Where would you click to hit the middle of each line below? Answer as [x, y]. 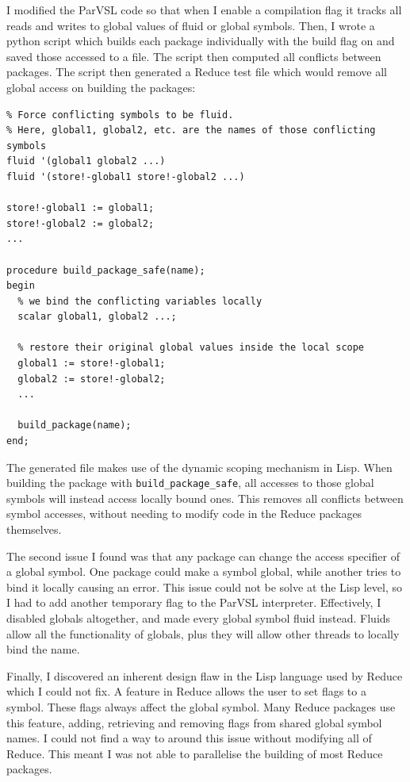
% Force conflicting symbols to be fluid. [120, 115]
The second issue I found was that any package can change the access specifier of [203, 556]
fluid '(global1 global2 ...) [86, 161]
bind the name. [43, 649]
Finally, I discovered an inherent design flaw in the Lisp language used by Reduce [205, 675]
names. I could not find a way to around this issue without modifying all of [189, 738]
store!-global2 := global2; [80, 223]
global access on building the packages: [101, 87]
